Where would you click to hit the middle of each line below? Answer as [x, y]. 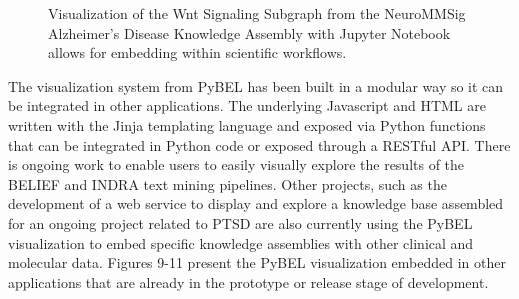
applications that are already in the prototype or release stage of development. [248, 281]
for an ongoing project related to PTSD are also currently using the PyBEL [240, 222]
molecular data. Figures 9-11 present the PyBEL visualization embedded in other [257, 262]
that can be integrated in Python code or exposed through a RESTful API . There [259, 144]
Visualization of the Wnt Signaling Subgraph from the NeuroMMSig [257, 13]
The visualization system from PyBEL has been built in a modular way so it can [256, 85]
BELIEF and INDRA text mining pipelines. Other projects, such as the [227, 183]
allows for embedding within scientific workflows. [197, 52]
